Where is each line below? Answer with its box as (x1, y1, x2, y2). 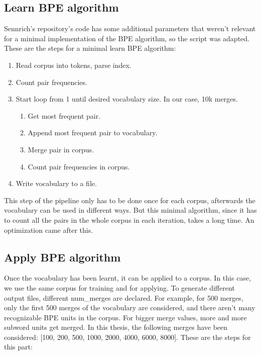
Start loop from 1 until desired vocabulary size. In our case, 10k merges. (16, 94, 238, 104)
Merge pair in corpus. (28, 144, 94, 154)
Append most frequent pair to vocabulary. (28, 127, 158, 138)
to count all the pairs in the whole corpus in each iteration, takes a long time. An (4, 214, 254, 225)
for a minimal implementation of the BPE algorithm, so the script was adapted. (4, 33, 249, 43)
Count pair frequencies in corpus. (28, 161, 130, 171)
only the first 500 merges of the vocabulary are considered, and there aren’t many (4, 302, 255, 313)
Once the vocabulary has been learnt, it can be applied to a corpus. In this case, (4, 273, 251, 283)
